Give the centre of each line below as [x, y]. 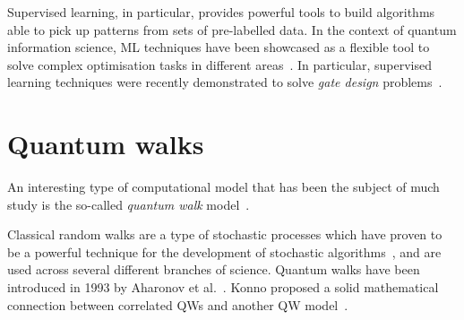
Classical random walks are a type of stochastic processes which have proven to [225, 234]
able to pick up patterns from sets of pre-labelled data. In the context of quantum [232, 29]
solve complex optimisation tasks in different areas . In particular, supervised [220, 64]
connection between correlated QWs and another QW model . [178, 304]
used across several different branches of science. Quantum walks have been [214, 269]
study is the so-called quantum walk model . [129, 204]
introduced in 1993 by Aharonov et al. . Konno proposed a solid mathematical [223, 287]
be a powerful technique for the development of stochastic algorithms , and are [224, 251]
